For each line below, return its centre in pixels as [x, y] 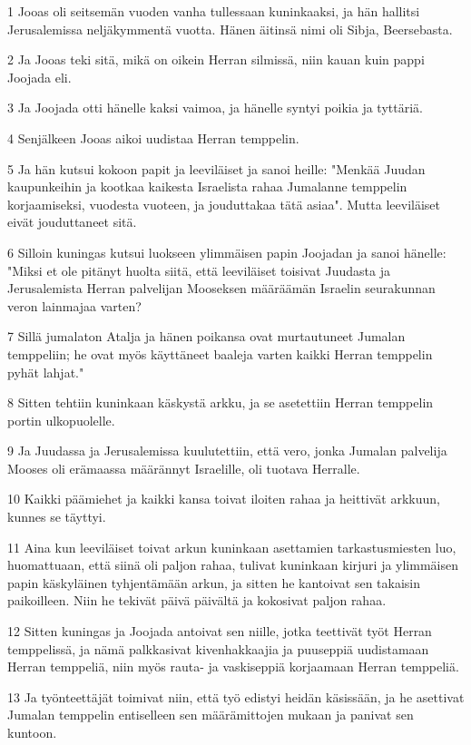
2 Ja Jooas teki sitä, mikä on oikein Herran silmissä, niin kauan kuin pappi [216, 59]
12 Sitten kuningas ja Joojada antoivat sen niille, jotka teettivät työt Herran [220, 631]
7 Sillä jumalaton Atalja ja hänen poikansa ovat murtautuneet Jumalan [206, 336]
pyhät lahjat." [46, 372]
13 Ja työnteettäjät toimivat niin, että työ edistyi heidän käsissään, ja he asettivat [236, 696]
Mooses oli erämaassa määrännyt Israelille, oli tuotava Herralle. [184, 468]
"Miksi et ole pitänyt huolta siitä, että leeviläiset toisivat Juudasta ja [199, 270]
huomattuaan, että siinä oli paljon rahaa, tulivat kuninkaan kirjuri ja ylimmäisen [233, 565]
